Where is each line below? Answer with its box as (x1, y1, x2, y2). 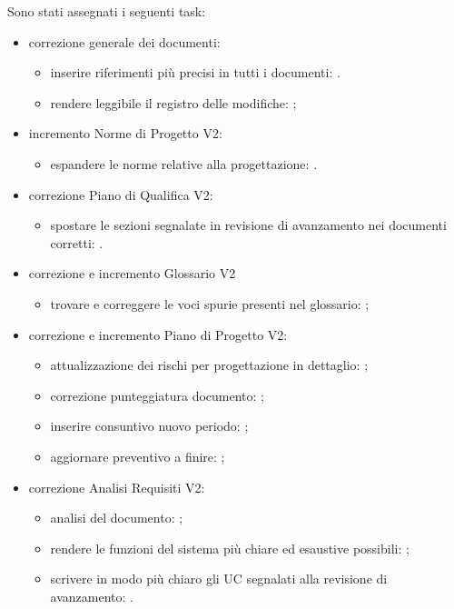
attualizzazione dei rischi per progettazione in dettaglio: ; (50, 355, 369, 374)
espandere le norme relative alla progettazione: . (50, 154, 318, 173)
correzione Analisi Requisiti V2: (28, 477, 205, 496)
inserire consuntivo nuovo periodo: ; (50, 416, 249, 435)
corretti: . (50, 233, 104, 252)
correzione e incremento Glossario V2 (28, 264, 236, 283)
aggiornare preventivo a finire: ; (50, 446, 225, 465)
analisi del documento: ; (50, 508, 183, 527)
